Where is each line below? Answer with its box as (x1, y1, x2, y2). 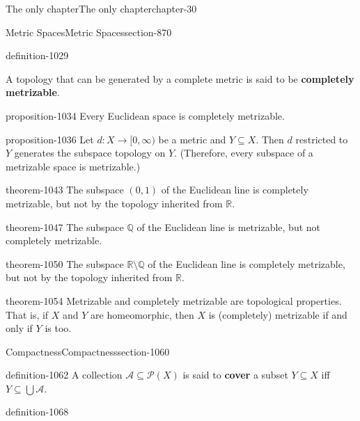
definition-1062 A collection (6, 367, 123, 382)
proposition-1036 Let (6, 132, 94, 146)
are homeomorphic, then (91, 307, 194, 321)
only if (6, 321, 33, 335)
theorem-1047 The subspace (6, 219, 124, 234)
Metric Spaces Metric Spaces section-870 (6, 24, 172, 39)
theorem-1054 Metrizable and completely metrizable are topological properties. (6, 293, 342, 308)
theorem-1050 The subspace (6, 256, 124, 271)
